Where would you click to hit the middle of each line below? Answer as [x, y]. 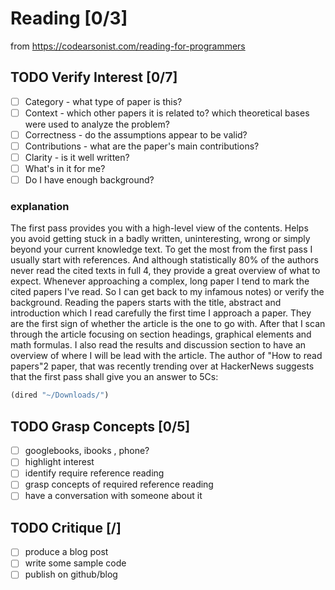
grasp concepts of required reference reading [119, 484]
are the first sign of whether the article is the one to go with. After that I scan [168, 324]
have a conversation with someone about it [113, 496]
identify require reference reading [94, 473]
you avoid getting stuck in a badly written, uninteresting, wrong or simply [160, 239]
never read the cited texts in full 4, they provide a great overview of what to [165, 271]
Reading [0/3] [69, 18]
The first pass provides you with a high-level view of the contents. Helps [159, 228]
